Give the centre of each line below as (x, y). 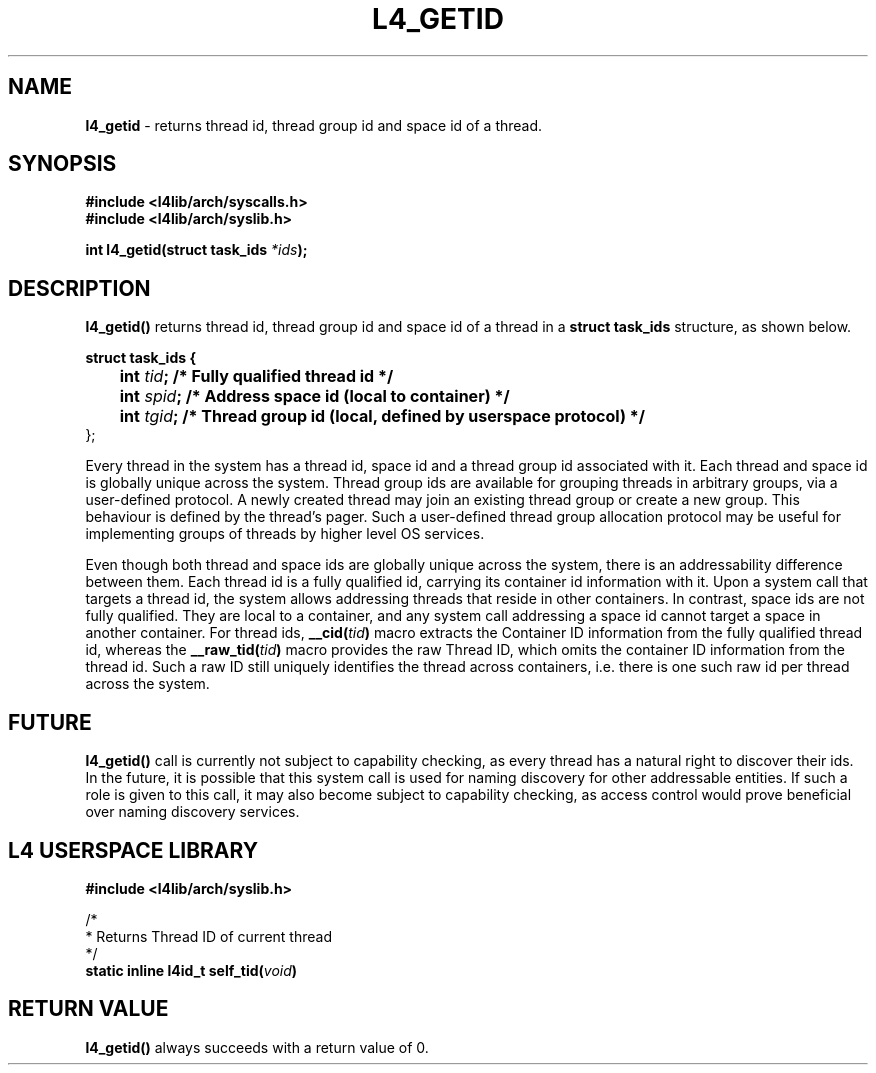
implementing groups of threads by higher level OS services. (285, 534)
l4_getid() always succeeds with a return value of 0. (257, 1047)
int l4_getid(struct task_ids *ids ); (196, 250)
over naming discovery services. (192, 812)
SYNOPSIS (62, 164)
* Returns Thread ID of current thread (208, 936)
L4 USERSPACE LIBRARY (133, 850)
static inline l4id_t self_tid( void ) (191, 970)
